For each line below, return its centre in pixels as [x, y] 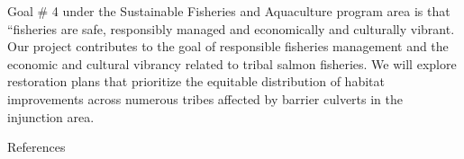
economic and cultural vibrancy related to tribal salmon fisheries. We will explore [232, 63]
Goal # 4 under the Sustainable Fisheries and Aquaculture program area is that [229, 11]
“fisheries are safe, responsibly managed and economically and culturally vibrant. [231, 28]
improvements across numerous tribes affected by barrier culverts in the [205, 98]
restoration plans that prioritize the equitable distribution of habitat [196, 81]
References [36, 147]
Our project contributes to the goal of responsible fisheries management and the [228, 46]
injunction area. [51, 116]
